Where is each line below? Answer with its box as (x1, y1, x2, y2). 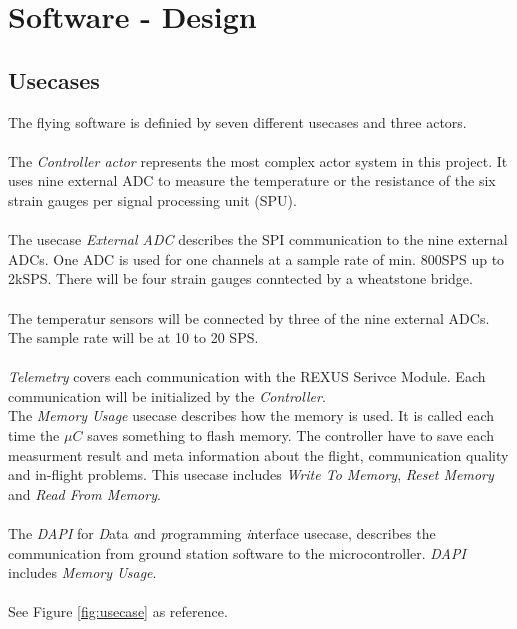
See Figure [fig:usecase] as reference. (8, 601, 228, 622)
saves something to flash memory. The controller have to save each (87, 425, 494, 446)
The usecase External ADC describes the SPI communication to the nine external (8, 229, 508, 250)
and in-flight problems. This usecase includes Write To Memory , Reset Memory (8, 464, 494, 485)
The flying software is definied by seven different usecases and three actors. (8, 111, 467, 132)
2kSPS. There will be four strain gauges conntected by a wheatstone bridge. (8, 268, 473, 289)
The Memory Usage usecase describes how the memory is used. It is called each (8, 405, 495, 426)
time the (8, 425, 60, 446)
